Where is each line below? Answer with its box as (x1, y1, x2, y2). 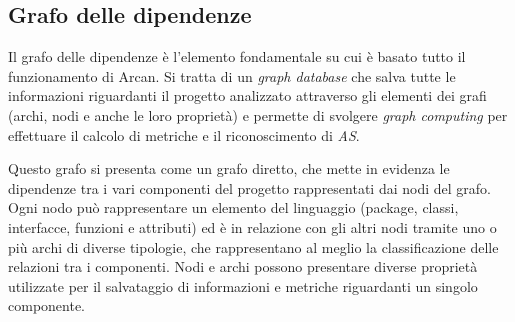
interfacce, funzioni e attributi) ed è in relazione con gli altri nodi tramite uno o (8, 216, 497, 237)
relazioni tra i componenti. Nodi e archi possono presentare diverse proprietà (8, 256, 478, 277)
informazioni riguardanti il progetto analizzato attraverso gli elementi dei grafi (8, 85, 487, 106)
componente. (8, 295, 85, 316)
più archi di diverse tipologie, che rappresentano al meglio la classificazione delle (8, 236, 499, 257)
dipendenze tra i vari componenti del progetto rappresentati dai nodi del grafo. (8, 177, 491, 198)
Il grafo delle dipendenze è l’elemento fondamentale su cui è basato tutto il (8, 46, 466, 67)
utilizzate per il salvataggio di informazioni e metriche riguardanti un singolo (8, 275, 478, 296)
